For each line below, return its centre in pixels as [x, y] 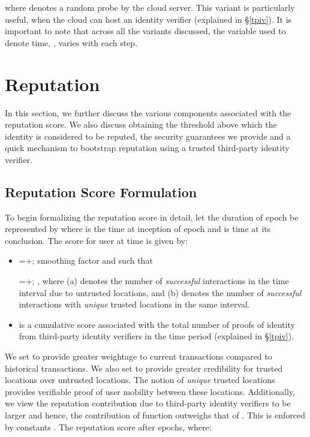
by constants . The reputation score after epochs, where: [108, 427]
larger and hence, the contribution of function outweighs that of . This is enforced [155, 415]
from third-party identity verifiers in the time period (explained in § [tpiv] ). [156, 336]
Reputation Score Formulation [101, 192]
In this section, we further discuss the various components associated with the [148, 112]
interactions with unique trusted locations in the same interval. [134, 304]
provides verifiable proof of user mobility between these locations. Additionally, [150, 391]
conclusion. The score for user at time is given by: [96, 240]
